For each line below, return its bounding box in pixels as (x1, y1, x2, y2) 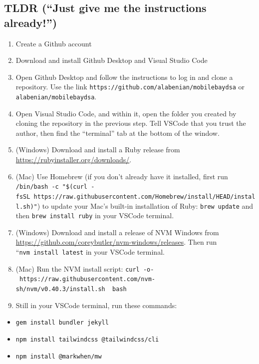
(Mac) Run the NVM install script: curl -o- (15, 263, 154, 274)
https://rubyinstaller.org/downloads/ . (15, 154, 132, 165)
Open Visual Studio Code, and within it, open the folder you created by (15, 108, 237, 118)
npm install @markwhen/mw (15, 353, 102, 360)
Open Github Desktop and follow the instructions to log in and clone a (15, 71, 233, 82)
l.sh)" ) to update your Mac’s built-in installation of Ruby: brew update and (15, 200, 254, 211)
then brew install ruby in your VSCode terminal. (15, 210, 174, 221)
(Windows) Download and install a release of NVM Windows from (15, 227, 219, 237)
